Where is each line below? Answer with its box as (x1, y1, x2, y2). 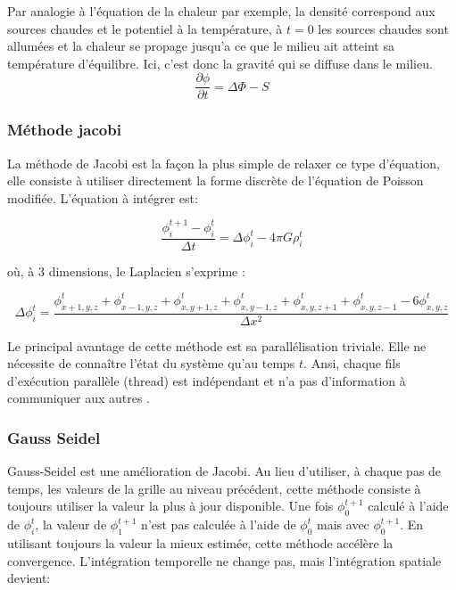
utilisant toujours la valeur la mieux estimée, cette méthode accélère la (7, 534, 394, 553)
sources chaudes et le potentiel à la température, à (7, 19, 283, 37)
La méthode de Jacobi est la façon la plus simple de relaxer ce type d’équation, (7, 153, 440, 172)
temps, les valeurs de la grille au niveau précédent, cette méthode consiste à (7, 479, 421, 497)
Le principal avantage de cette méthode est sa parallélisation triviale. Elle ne (7, 336, 427, 355)
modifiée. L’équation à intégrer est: (7, 188, 198, 207)
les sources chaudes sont (318, 19, 449, 37)
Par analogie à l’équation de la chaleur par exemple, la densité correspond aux (7, 2, 435, 20)
